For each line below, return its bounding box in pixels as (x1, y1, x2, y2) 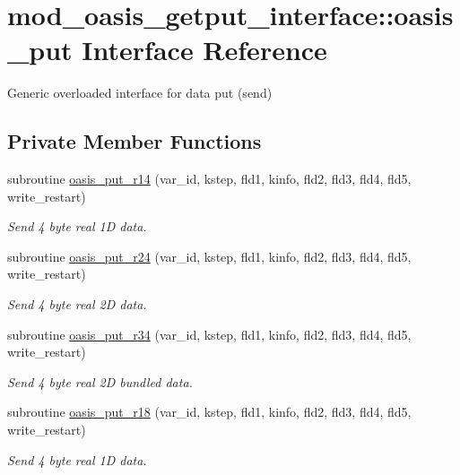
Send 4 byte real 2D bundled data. (7, 372, 193, 391)
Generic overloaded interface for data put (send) (7, 83, 273, 102)
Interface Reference (82, 31, 327, 68)
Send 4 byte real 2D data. (7, 295, 147, 314)
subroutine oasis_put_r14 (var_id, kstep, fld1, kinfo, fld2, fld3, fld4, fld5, (7, 169, 412, 188)
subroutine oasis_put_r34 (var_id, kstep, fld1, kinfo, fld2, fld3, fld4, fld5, (7, 324, 412, 343)
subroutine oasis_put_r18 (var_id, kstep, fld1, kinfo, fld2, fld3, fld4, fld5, (7, 402, 412, 421)
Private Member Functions (7, 127, 262, 155)
